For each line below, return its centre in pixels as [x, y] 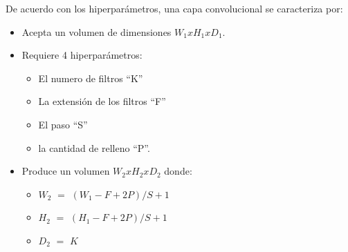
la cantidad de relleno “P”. [94, 147]
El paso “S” [63, 124]
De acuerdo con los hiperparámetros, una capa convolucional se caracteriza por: [174, 8]
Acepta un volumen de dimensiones [97, 31]
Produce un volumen [66, 171]
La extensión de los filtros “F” [102, 101]
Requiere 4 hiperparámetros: [82, 55]
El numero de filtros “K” [91, 78]
